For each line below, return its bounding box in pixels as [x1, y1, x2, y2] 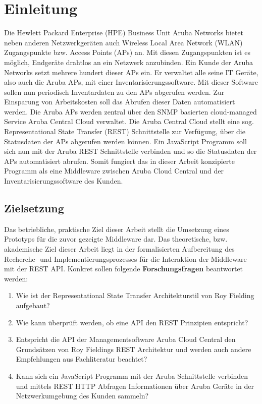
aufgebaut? [16, 300, 50, 310]
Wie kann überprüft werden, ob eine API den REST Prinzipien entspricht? [16, 317, 248, 327]
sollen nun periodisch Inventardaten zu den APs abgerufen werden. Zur [4, 86, 225, 97]
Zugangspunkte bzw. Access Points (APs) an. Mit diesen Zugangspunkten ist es [4, 47, 250, 57]
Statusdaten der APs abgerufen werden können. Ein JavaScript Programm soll [4, 136, 247, 146]
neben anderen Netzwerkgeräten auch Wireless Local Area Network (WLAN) [4, 37, 243, 47]
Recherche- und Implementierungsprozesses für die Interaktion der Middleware [4, 253, 247, 264]
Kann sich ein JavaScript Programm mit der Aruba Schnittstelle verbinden [16, 370, 248, 381]
